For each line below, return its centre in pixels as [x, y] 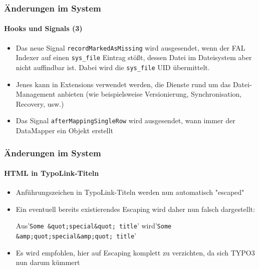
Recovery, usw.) [40, 103]
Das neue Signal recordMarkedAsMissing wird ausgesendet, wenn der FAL [131, 47]
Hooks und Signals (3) [43, 28]
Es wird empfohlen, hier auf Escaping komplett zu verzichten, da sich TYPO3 [135, 252]
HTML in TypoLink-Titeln [52, 173]
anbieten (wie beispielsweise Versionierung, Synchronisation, [150, 94]
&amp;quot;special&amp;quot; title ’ [76, 236]
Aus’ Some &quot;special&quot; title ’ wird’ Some [94, 226]
